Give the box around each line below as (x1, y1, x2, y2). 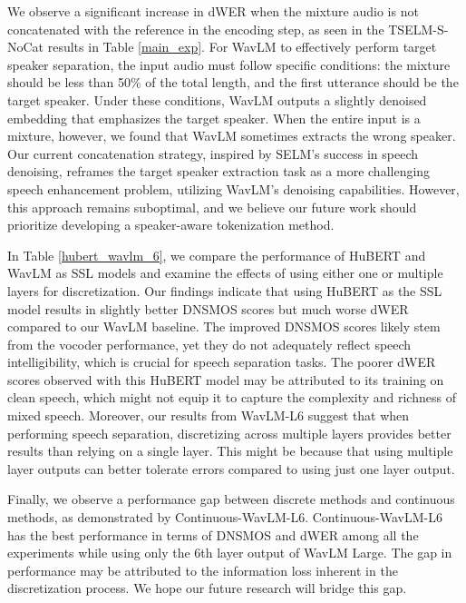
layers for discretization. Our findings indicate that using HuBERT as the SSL (7, 281, 442, 300)
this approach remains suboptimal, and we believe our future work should (7, 197, 417, 216)
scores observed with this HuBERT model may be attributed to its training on (7, 370, 444, 389)
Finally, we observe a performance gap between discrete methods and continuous (7, 489, 455, 509)
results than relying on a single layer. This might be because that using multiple (7, 441, 453, 460)
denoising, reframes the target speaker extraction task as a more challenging (7, 162, 431, 181)
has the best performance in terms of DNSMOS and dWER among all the (7, 525, 419, 544)
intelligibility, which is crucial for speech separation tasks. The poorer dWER (7, 352, 436, 371)
